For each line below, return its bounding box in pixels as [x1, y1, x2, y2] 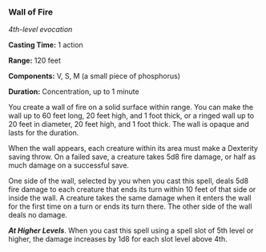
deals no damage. [8, 210, 68, 220]
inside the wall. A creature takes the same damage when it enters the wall [8, 193, 252, 203]
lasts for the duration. [8, 128, 79, 138]
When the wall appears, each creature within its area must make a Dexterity [8, 144, 259, 153]
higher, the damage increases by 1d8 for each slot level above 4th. [8, 234, 228, 244]
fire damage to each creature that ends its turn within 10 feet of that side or [8, 185, 256, 194]
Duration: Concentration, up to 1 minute [8, 87, 139, 96]
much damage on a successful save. [8, 161, 130, 170]
